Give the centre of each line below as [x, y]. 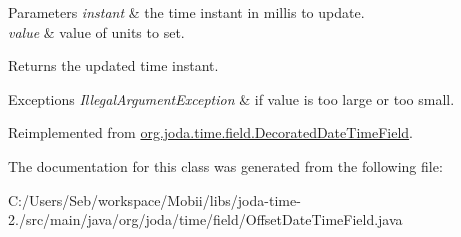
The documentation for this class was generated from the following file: [225, 165]
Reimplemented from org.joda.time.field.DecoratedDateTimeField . [210, 132]
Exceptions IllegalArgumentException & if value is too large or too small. [231, 98]
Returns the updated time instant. [113, 65]
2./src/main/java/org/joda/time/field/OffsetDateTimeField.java [205, 219]
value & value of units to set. [96, 31]
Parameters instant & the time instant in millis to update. [186, 12]
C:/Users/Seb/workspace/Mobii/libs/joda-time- [154, 199]
